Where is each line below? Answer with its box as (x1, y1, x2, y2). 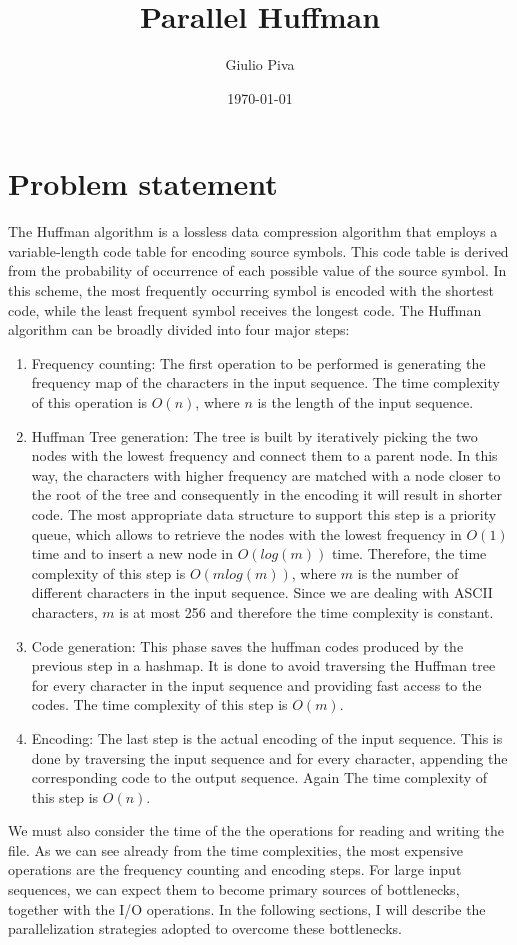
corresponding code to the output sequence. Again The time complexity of (31, 767, 488, 788)
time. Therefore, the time (331, 543, 487, 564)
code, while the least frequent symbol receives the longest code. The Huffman (8, 299, 482, 320)
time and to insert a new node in (31, 543, 233, 564)
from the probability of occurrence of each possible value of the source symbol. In (8, 260, 507, 281)
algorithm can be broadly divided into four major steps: (8, 319, 350, 340)
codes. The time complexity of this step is (31, 694, 288, 715)
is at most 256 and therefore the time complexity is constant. (119, 601, 494, 622)
